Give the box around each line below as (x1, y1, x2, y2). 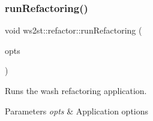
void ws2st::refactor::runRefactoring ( (5, 24, 142, 37)
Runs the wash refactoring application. (5, 84, 147, 96)
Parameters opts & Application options (5, 104, 149, 117)
